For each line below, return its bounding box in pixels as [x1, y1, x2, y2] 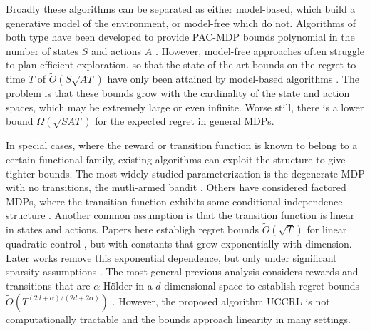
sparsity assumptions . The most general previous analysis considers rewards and [6, 264, 359, 279]
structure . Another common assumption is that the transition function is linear [6, 208, 355, 223]
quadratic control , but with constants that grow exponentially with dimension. [6, 236, 352, 251]
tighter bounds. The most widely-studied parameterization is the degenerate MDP [6, 165, 365, 180]
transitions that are [6, 277, 91, 292]
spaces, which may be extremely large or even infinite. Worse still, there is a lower [6, 99, 364, 114]
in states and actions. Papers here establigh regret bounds [6, 222, 259, 237]
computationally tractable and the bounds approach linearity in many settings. [6, 311, 351, 326]
